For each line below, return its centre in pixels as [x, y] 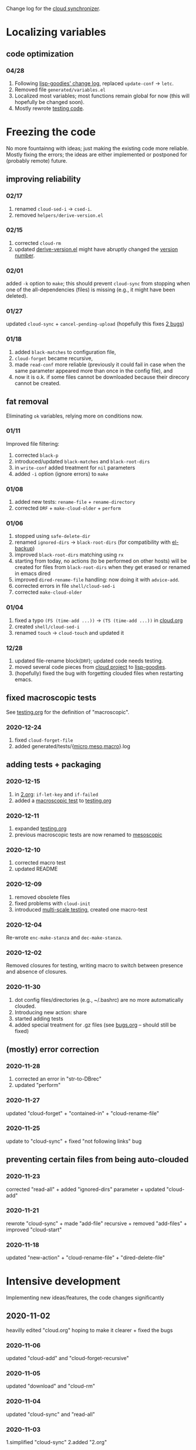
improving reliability [43, 179]
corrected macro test [40, 863]
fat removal [27, 402]
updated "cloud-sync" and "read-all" [51, 1414]
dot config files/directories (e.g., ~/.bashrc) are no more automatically [99, 1000]
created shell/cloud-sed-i [47, 626]
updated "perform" [38, 1085]
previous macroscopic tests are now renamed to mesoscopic [88, 835]
